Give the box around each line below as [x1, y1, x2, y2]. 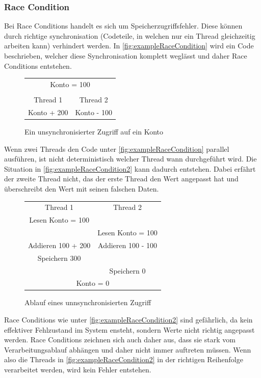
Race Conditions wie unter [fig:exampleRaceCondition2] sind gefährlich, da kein [4, 314, 253, 325]
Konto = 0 [76, 278, 110, 288]
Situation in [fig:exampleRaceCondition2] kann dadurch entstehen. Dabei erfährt [4, 163, 256, 174]
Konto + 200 [28, 106, 68, 117]
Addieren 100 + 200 [28, 239, 91, 250]
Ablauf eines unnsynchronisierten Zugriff [24, 297, 151, 308]
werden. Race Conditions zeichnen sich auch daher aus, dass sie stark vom [4, 334, 236, 345]
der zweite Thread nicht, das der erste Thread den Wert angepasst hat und [4, 173, 239, 184]
